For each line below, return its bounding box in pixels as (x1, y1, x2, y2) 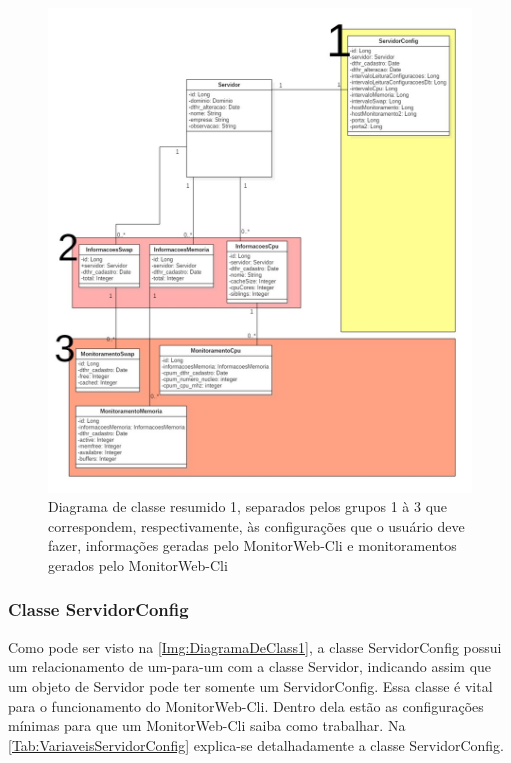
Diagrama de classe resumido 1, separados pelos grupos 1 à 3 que (48, 496, 448, 517)
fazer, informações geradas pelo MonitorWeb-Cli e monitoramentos (48, 535, 457, 556)
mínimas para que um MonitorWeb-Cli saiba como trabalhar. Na (8, 715, 406, 736)
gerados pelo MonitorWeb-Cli (48, 554, 228, 575)
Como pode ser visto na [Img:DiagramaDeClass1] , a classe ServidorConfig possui (8, 636, 502, 657)
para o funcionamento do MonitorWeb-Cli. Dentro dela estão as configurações (8, 695, 484, 716)
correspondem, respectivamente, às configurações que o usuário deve (48, 515, 465, 536)
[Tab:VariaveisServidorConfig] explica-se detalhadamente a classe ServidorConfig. (8, 734, 504, 755)
